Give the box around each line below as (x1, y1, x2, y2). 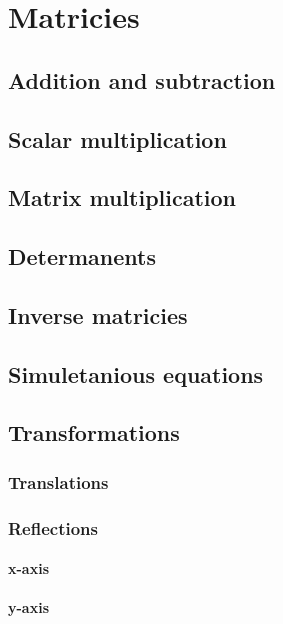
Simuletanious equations (8, 358, 264, 389)
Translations (8, 469, 109, 494)
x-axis (8, 558, 50, 579)
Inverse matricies (8, 299, 188, 330)
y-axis (8, 597, 50, 618)
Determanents (8, 241, 157, 272)
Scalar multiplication (8, 123, 227, 154)
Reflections (8, 515, 98, 540)
